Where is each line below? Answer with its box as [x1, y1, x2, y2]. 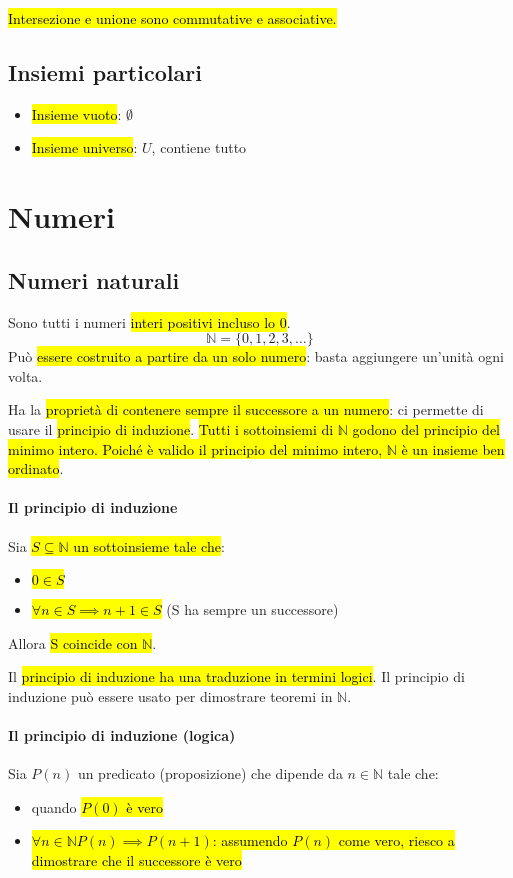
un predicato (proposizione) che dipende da [77, 763, 343, 784]
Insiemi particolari [8, 56, 202, 87]
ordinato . [8, 458, 64, 479]
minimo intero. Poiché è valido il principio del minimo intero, [8, 438, 383, 459]
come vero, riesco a [338, 830, 455, 851]
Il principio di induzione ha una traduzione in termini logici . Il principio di [8, 666, 465, 687]
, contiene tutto [151, 137, 247, 158]
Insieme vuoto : [31, 103, 122, 124]
